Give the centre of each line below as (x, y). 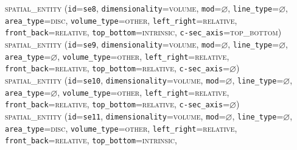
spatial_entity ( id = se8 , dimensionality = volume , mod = (113, 8)
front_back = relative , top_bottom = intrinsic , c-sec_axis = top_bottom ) (143, 32)
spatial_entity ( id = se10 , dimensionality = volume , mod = (115, 80)
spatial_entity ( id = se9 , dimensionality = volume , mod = (113, 44)
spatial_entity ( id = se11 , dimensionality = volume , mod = (115, 116)
